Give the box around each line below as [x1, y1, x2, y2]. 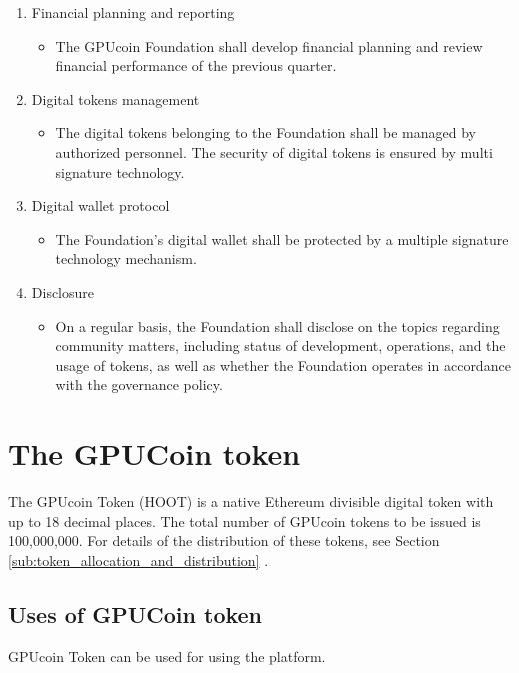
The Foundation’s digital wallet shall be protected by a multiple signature [55, 228, 509, 249]
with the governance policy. [55, 374, 223, 395]
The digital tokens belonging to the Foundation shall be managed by [55, 122, 476, 143]
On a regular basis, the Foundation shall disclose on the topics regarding [55, 315, 500, 336]
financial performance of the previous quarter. [55, 55, 337, 76]
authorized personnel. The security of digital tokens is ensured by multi [55, 141, 493, 162]
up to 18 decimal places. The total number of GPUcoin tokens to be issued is [8, 510, 481, 531]
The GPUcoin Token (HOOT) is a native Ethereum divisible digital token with [8, 491, 494, 512]
